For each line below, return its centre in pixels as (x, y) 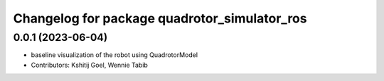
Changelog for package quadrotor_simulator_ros (160, 18)
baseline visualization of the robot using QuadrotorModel (114, 55)
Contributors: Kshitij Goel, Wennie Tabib (90, 65)
